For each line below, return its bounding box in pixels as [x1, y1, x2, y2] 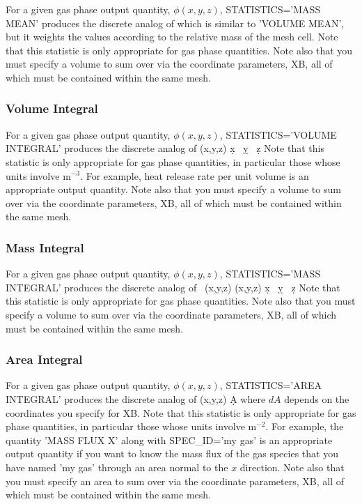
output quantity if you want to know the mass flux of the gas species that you [6, 446, 338, 461]
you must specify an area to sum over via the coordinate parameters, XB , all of [6, 473, 345, 488]
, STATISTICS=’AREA [219, 378, 322, 392]
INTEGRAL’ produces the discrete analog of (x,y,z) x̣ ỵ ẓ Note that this [6, 141, 324, 155]
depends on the [284, 391, 349, 406]
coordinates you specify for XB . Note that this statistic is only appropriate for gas [6, 405, 356, 420]
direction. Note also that [239, 459, 345, 474]
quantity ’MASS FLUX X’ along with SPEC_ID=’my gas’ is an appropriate [6, 432, 333, 447]
